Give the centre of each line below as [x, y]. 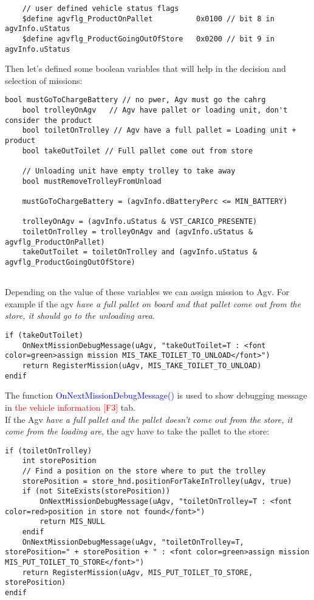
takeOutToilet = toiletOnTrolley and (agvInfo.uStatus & [140, 252]
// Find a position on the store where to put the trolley [144, 471]
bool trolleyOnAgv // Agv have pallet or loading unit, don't [155, 110]
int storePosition [59, 461]
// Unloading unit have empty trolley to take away [129, 171]
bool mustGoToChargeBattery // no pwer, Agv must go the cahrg [135, 100]
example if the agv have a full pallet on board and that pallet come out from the [153, 303]
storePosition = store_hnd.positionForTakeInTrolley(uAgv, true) [157, 481]
